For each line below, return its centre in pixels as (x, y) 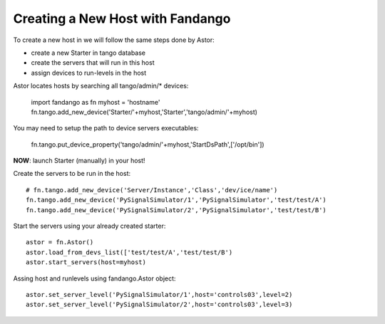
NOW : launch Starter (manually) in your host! (79, 161)
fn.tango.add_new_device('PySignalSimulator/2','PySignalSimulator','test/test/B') (176, 210)
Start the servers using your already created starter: (89, 226)
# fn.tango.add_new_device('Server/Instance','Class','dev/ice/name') (152, 190)
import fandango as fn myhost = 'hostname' (96, 102)
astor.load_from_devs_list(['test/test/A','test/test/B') (129, 252)
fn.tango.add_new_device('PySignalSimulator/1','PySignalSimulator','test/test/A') (176, 200)
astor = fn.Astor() (60, 242)
